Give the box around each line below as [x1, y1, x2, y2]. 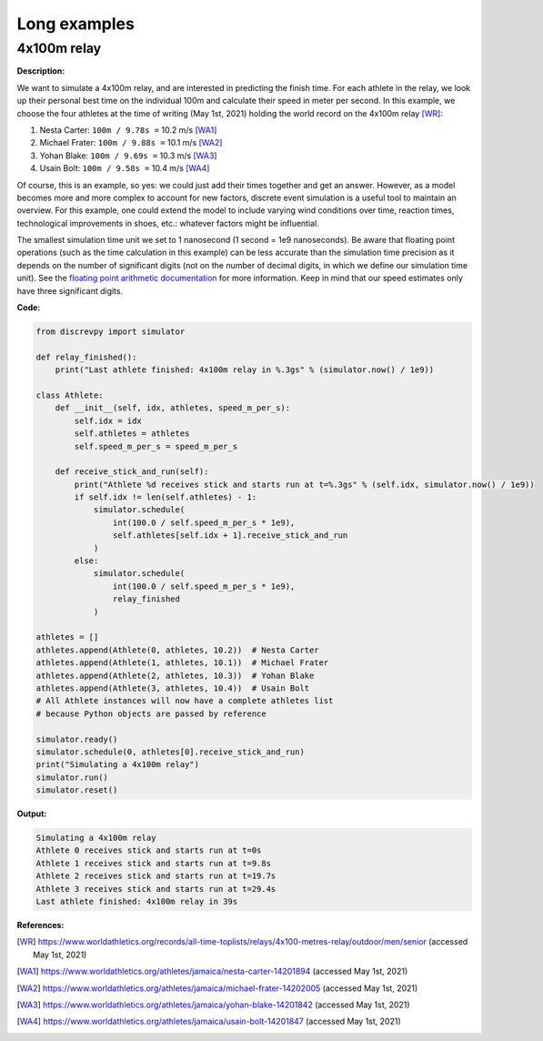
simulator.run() [35, 772, 109, 783]
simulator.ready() [35, 733, 118, 744]
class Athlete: [35, 389, 104, 400]
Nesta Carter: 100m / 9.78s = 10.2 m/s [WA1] [39, 124, 217, 136]
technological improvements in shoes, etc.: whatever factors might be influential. [16, 217, 320, 228]
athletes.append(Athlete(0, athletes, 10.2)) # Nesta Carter [35, 644, 319, 655]
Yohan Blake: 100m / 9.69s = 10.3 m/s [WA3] [39, 150, 217, 161]
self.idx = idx [74, 415, 143, 426]
